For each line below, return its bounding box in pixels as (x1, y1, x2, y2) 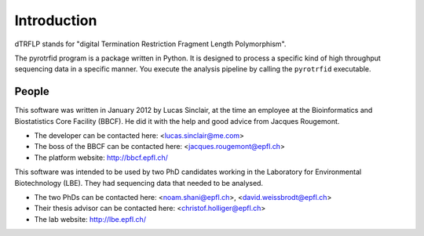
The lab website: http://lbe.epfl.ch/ (34, 214, 147, 223)
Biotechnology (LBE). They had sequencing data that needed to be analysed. (14, 178, 263, 187)
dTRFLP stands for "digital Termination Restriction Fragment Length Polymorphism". (14, 39, 287, 49)
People (14, 85, 50, 98)
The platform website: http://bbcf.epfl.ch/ (34, 153, 168, 162)
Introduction (14, 12, 97, 29)
